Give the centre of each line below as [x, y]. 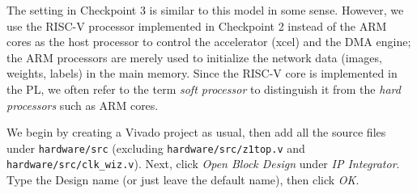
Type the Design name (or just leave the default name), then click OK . [183, 180]
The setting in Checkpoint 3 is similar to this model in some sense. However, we [205, 10]
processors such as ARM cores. [83, 105]
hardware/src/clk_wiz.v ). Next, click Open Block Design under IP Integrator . [203, 164]
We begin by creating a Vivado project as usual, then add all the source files [196, 132]
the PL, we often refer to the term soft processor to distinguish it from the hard [204, 89]
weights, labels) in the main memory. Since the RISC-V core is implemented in [202, 73]
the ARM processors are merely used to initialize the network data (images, [194, 57]
